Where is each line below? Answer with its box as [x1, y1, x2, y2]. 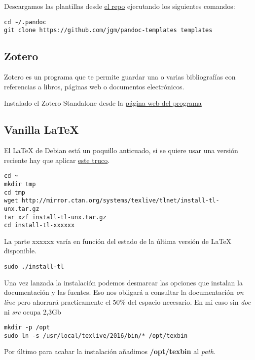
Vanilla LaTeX [4, 122, 79, 137]
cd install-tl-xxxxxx [4, 222, 75, 229]
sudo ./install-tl [4, 263, 64, 271]
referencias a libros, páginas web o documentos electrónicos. [4, 81, 184, 91]
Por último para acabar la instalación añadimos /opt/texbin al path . [4, 346, 216, 357]
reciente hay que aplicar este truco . [4, 155, 110, 165]
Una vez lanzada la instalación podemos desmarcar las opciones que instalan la [4, 277, 243, 287]
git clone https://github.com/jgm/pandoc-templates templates [4, 27, 213, 34]
